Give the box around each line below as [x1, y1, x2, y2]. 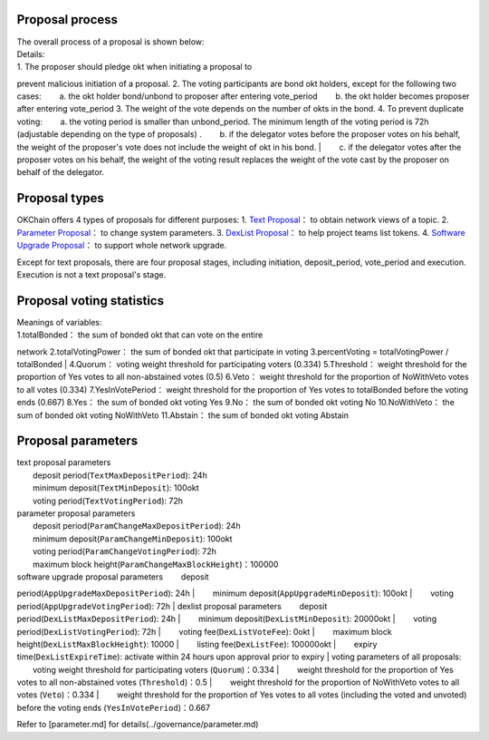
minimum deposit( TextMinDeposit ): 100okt [33, 482, 199, 493]
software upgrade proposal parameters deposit [16, 571, 209, 582]
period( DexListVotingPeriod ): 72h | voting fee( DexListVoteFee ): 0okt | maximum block [16, 626, 393, 637]
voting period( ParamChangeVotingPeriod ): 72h [33, 546, 217, 557]
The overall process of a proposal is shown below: [16, 36, 205, 47]
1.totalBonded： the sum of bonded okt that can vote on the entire [16, 329, 264, 340]
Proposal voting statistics [16, 293, 165, 308]
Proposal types [16, 190, 104, 206]
